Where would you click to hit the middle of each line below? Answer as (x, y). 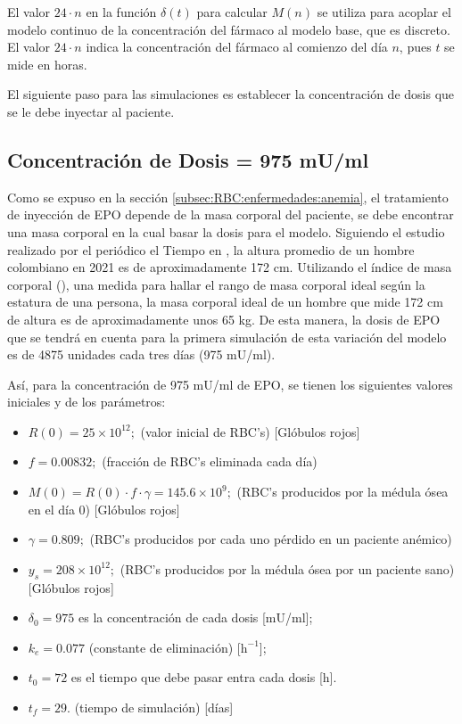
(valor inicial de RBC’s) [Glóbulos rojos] (250, 431)
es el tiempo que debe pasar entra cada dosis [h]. (204, 677)
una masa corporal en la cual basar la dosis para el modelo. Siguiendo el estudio (226, 231)
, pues (415, 47)
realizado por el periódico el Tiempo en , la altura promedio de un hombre (211, 249)
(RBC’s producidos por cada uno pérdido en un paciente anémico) (271, 539)
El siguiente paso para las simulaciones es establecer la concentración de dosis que (231, 94)
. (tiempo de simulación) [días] (150, 708)
